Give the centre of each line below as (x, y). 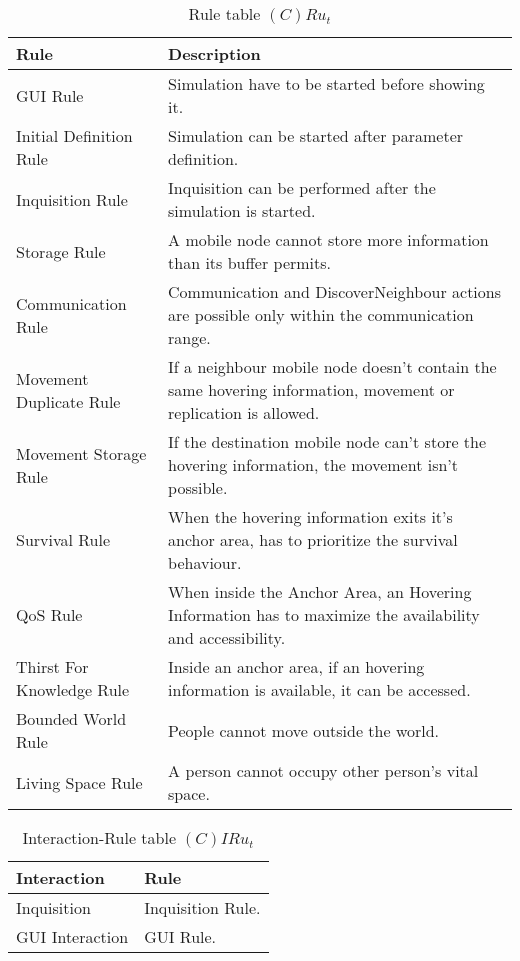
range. (189, 337)
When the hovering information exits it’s (310, 516)
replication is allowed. (244, 412)
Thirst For (52, 666)
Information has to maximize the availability (324, 614)
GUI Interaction (72, 936)
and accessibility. (227, 637)
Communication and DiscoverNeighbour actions (335, 291)
